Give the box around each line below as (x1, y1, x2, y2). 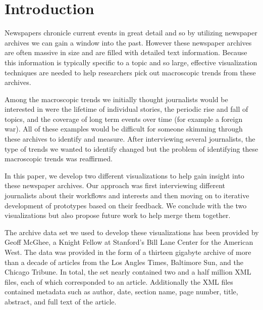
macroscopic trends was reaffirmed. (5, 153, 113, 164)
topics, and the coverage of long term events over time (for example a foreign (5, 113, 243, 124)
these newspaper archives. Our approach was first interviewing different (5, 180, 225, 191)
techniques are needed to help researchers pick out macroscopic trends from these (5, 67, 256, 77)
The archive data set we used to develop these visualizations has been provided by (5, 227, 259, 237)
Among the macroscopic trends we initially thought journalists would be (5, 94, 228, 104)
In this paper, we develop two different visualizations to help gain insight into (5, 170, 244, 181)
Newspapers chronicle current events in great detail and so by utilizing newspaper (5, 27, 257, 38)
